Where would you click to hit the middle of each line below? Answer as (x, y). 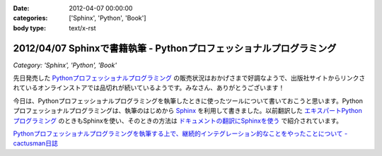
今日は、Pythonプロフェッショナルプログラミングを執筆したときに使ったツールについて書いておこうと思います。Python (188, 101)
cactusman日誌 (35, 143)
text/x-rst (82, 28)
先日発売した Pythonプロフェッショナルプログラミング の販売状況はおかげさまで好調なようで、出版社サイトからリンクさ (189, 78)
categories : (30, 18)
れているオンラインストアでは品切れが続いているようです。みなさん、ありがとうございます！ (149, 88)
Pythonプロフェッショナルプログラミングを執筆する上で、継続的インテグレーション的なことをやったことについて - (180, 133)
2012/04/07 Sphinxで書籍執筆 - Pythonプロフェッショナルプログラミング (175, 48)
